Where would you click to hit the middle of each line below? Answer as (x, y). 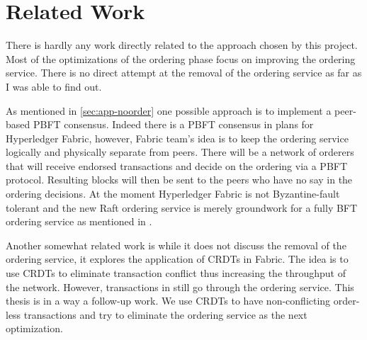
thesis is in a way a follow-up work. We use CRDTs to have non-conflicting (168, 301)
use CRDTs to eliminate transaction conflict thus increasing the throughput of (176, 273)
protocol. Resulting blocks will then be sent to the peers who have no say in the (179, 180)
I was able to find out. (54, 86)
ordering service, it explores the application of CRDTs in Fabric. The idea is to (177, 259)
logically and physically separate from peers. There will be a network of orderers (180, 152)
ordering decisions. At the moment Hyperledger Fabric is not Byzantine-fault (173, 194)
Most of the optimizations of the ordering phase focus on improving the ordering (181, 58)
